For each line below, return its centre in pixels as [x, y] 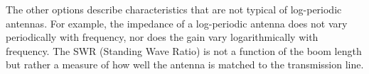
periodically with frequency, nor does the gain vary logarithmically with [162, 37]
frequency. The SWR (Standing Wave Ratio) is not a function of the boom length [184, 50]
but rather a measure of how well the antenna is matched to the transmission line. [185, 64]
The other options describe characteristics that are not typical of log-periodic [174, 9]
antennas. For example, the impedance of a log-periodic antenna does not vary [177, 23]
